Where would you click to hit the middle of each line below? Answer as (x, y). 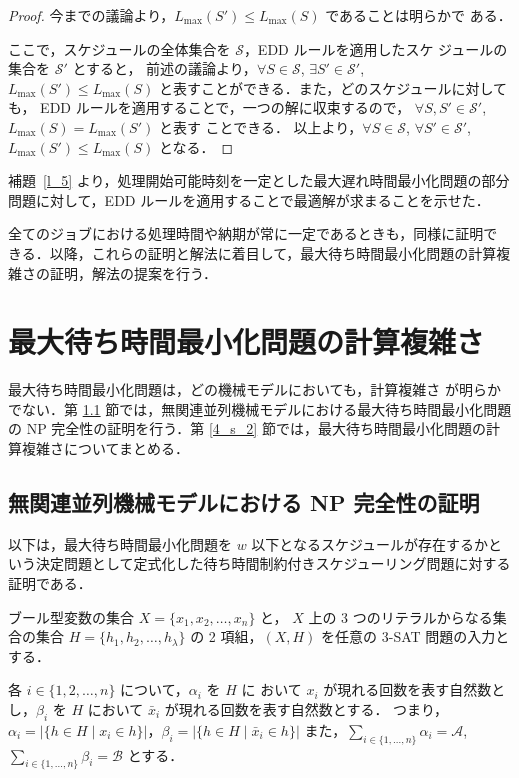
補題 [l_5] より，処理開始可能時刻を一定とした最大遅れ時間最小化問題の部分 (259, 180)
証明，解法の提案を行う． (133, 272)
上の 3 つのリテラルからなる (400, 616)
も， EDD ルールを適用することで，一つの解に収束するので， (209, 107)
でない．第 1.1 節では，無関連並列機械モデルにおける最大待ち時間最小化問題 (260, 408)
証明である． (50, 583)
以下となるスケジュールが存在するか (369, 543)
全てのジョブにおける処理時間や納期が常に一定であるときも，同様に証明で (253, 233)
